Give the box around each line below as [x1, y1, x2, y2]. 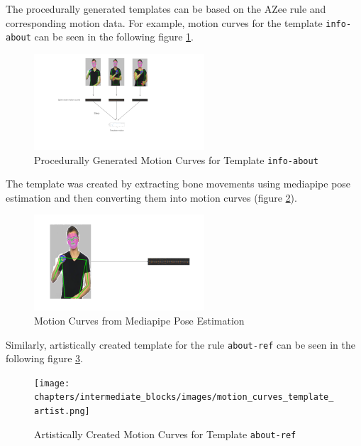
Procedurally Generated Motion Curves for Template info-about [34, 152, 318, 167]
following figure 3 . [6, 351, 83, 366]
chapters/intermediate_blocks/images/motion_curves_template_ [34, 392, 334, 403]
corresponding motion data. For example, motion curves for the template [6, 15, 323, 30]
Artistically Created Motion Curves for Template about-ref [34, 426, 296, 441]
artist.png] [34, 406, 90, 417]
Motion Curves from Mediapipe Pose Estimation [34, 312, 245, 327]
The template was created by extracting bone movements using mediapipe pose [6, 176, 351, 191]
